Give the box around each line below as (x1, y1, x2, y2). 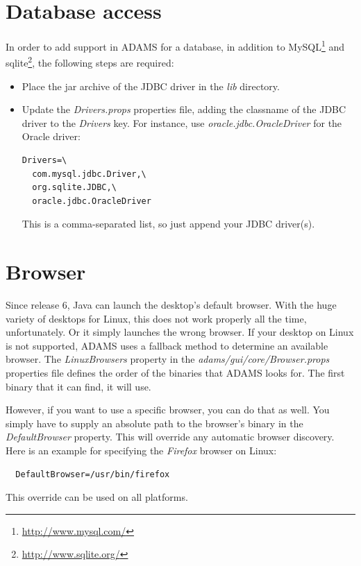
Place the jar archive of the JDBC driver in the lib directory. (22, 78, 280, 93)
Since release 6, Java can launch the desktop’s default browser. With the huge (6, 298, 337, 312)
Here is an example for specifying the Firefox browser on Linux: (6, 443, 277, 458)
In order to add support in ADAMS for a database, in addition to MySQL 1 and (6, 37, 345, 53)
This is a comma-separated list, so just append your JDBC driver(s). (22, 216, 315, 231)
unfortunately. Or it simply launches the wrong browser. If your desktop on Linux (6, 325, 354, 339)
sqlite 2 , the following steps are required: (6, 53, 174, 70)
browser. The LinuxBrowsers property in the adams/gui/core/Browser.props (6, 352, 330, 366)
